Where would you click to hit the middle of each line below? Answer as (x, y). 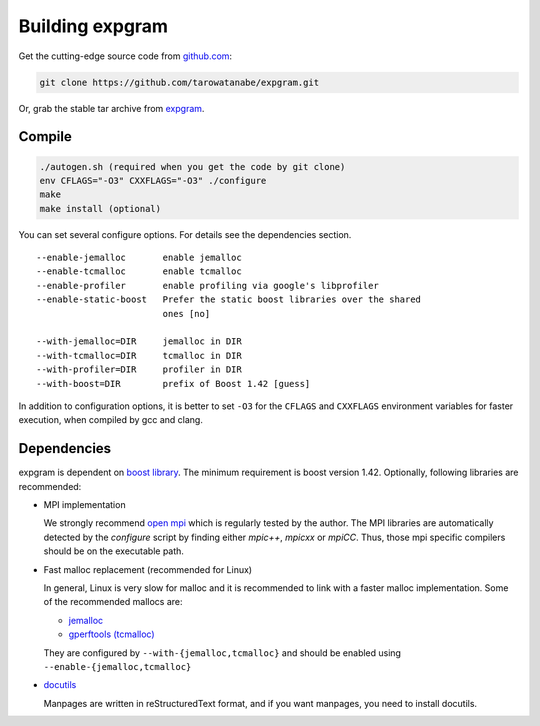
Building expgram (93, 26)
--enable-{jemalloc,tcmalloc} (117, 666)
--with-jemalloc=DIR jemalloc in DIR (139, 341)
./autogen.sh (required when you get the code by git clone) (192, 166)
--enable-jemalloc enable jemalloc (139, 258)
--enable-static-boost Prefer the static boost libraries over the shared (229, 299)
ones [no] (186, 313)
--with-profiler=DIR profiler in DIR (139, 369)
